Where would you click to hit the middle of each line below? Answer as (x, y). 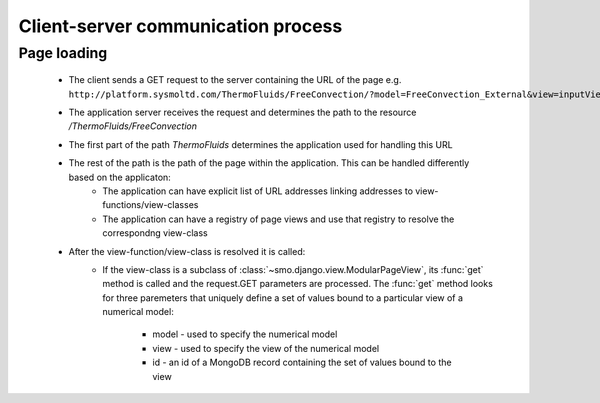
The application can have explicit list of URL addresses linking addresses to (258, 191)
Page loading (63, 53)
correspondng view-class (155, 233)
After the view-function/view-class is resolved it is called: (187, 251)
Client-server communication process (180, 26)
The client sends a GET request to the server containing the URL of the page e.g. (235, 80)
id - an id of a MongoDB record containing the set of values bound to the (302, 362)
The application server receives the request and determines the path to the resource (242, 112)
